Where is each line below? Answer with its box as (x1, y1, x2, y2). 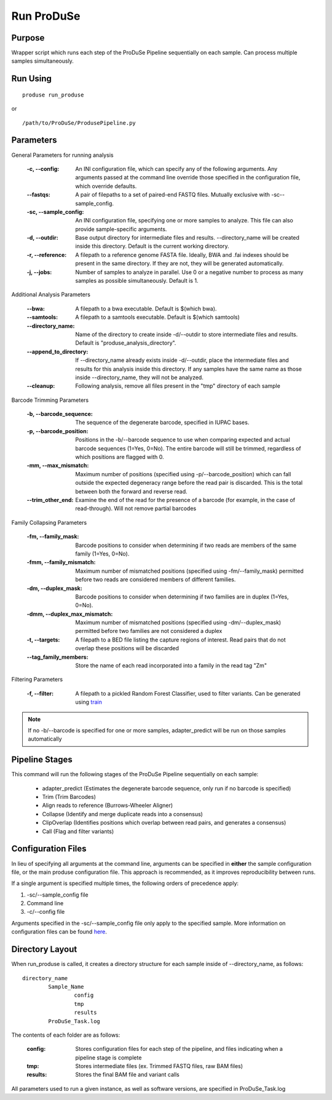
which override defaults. (75, 182, 137, 190)
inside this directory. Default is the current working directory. (75, 243, 230, 250)
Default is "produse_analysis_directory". (75, 339, 176, 347)
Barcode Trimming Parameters (11, 396, 89, 404)
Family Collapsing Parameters (11, 519, 87, 526)
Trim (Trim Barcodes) (42, 793, 97, 801)
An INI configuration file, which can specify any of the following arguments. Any (75, 165, 278, 172)
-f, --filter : (26, 689, 54, 697)
